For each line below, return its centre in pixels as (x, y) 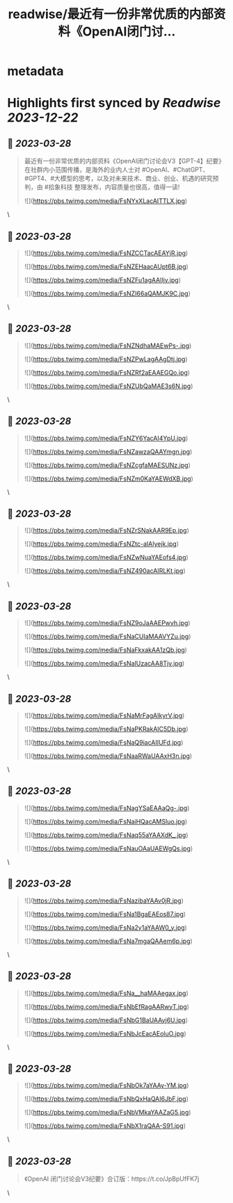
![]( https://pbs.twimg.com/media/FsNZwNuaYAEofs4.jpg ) (106, 558)
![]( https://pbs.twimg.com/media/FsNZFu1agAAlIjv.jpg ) (102, 280)
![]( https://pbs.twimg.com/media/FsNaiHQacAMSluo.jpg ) (106, 821)
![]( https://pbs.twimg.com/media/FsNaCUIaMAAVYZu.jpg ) (107, 636)
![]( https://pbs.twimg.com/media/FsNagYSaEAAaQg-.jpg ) (107, 808)
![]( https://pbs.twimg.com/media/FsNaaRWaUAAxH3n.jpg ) (108, 756)
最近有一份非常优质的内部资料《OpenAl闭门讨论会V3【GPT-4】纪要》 (124, 161)
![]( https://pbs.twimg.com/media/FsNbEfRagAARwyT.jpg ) (107, 1006)
